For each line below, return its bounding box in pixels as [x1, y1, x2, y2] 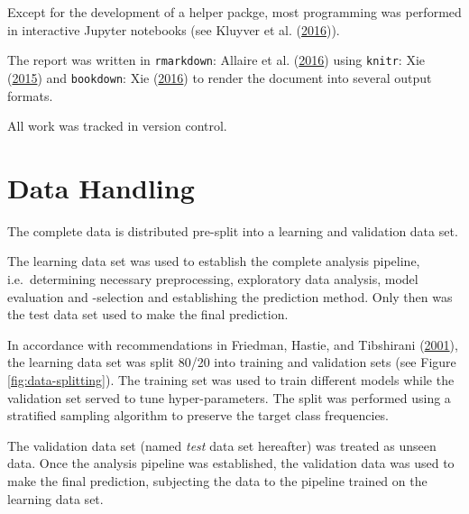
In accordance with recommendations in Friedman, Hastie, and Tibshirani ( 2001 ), [7, 335, 458, 353]
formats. [7, 86, 53, 105]
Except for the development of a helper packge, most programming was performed [7, 3, 462, 21]
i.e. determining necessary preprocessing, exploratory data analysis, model [7, 270, 418, 288]
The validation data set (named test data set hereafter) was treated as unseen [7, 436, 437, 454]
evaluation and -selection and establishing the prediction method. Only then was [7, 287, 453, 306]
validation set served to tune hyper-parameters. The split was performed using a [7, 388, 451, 407]
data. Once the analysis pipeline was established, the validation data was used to [7, 454, 455, 473]
